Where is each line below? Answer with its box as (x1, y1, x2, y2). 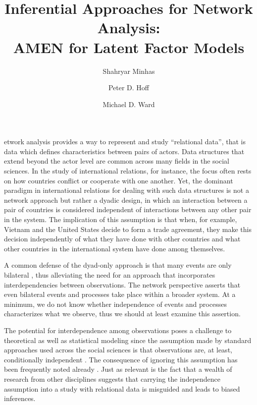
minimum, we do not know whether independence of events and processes (4, 298, 227, 309)
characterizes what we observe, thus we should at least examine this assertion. (4, 308, 241, 319)
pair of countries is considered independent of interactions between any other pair (4, 204, 252, 215)
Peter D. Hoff (108, 82, 150, 93)
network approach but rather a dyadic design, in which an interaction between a (4, 194, 248, 205)
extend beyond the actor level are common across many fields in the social (4, 156, 229, 166)
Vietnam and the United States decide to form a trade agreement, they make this (4, 224, 252, 234)
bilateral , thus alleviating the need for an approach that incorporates (4, 270, 215, 280)
